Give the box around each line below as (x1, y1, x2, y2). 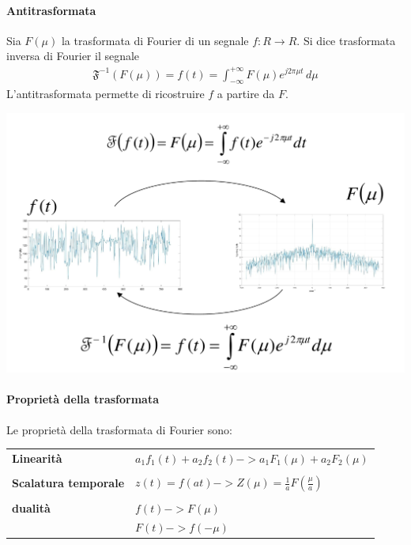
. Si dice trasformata (296, 32, 396, 48)
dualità (12, 499, 51, 516)
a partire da (217, 85, 275, 102)
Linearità (12, 449, 62, 466)
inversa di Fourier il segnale (6, 47, 140, 64)
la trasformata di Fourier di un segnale (61, 32, 249, 48)
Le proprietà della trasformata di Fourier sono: (6, 421, 232, 437)
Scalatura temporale (12, 475, 125, 491)
